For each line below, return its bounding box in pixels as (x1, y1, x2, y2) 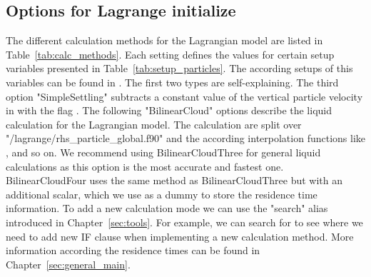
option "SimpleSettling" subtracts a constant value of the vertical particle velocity (6, 89, 363, 104)
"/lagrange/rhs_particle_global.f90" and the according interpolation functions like (6, 131, 366, 146)
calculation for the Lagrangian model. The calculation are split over (6, 116, 302, 131)
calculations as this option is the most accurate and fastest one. (6, 158, 284, 173)
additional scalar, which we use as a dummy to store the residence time (6, 186, 317, 201)
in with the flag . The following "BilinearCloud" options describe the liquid (6, 103, 332, 118)
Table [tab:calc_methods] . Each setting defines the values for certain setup (6, 46, 335, 61)
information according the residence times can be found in (6, 243, 260, 258)
